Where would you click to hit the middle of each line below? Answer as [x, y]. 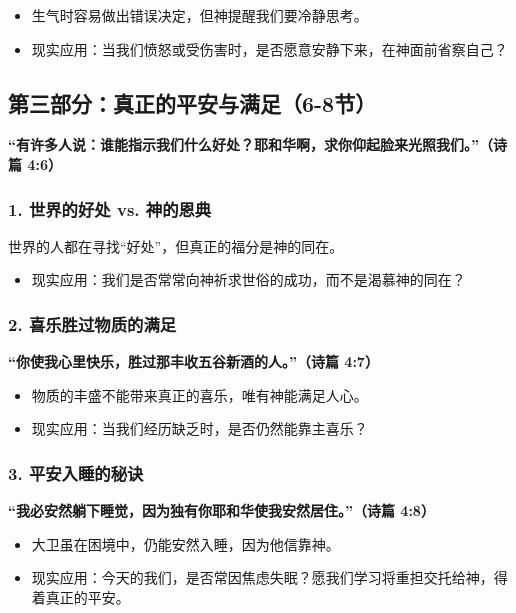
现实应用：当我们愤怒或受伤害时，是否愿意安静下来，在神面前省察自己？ [269, 48]
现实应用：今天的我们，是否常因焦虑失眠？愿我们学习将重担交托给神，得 [269, 577]
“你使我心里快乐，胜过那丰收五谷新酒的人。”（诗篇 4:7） [193, 361]
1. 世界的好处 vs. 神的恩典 [110, 208]
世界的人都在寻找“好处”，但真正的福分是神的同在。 [176, 245]
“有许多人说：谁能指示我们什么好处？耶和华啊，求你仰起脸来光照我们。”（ [250, 144]
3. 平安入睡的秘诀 [76, 472]
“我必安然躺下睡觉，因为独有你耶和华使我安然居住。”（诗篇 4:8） [221, 510]
